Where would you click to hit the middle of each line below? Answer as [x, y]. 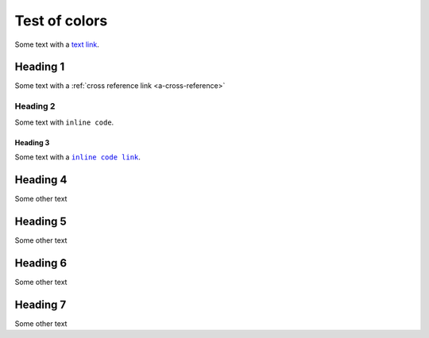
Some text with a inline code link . [77, 157]
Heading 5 [41, 221]
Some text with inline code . [64, 122]
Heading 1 [40, 67]
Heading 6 [41, 263]
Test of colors [61, 21]
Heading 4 [41, 180]
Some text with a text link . [57, 44]
